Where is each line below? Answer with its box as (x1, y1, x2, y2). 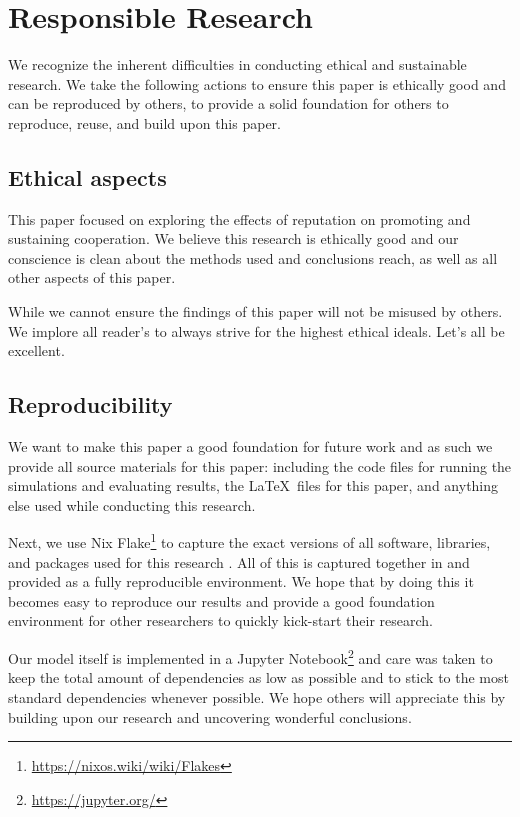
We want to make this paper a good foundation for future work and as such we (8, 436, 493, 457)
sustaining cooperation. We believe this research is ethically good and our (8, 228, 459, 249)
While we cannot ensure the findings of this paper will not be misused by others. (8, 301, 503, 322)
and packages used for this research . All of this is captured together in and (8, 551, 470, 572)
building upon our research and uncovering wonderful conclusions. (8, 706, 412, 727)
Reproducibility (8, 389, 173, 420)
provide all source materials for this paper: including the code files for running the (8, 455, 512, 476)
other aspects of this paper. (8, 267, 176, 288)
